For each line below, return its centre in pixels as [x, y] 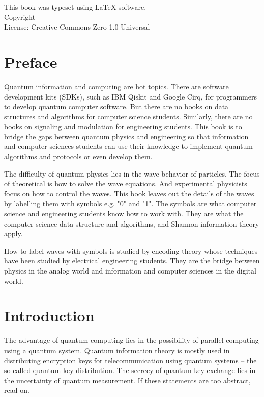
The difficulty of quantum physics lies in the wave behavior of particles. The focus [132, 173]
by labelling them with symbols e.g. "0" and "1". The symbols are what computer [130, 203]
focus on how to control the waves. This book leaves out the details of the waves [129, 193]
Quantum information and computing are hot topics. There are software [116, 86]
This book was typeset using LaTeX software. [75, 7]
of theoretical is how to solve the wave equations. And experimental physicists [126, 183]
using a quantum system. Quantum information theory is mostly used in [117, 350]
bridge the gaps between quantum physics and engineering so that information [126, 136]
